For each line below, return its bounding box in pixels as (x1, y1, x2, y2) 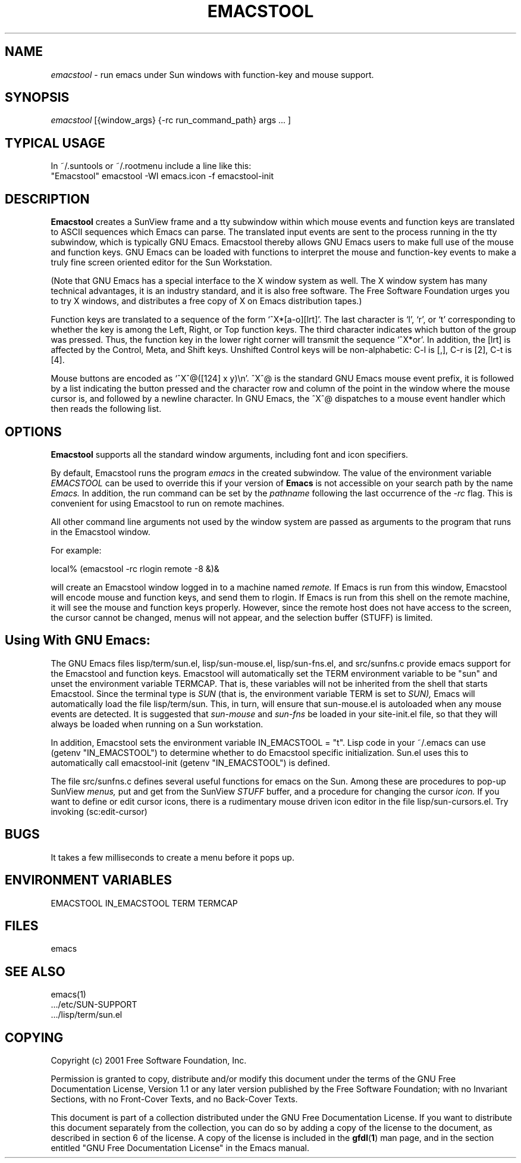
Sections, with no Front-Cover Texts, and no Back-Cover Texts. (51, 1094, 298, 1105)
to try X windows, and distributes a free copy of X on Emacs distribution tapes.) (51, 296, 362, 307)
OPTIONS (5, 424, 62, 439)
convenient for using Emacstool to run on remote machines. (51, 498, 285, 508)
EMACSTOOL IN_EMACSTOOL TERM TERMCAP (51, 898, 238, 908)
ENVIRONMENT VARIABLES (5, 873, 172, 888)
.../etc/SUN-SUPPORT (51, 999, 137, 1010)
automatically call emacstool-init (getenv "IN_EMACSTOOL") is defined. (51, 757, 330, 768)
